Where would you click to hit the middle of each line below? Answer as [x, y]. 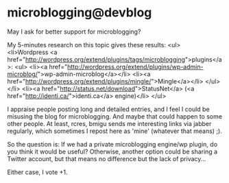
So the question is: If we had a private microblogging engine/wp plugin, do [112, 144]
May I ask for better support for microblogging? [74, 32]
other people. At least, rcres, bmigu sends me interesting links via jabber [109, 123]
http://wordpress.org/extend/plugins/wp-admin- [135, 66]
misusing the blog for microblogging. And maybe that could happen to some [115, 116]
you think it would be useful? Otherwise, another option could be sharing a [112, 151]
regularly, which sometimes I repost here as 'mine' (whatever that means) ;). [115, 131]
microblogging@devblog [80, 13]
